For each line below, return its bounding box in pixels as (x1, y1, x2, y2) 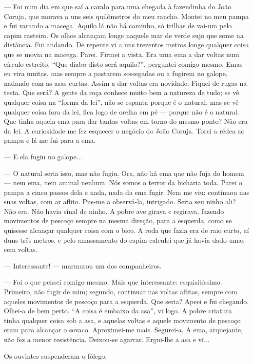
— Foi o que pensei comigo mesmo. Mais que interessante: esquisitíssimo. (4, 277, 222, 287)
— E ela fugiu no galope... (4, 151, 82, 161)
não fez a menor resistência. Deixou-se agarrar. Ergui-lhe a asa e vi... (4, 334, 210, 344)
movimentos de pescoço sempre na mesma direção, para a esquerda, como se (4, 215, 232, 226)
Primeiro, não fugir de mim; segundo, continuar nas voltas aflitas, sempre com (4, 287, 237, 297)
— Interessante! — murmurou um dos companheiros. (4, 260, 162, 270)
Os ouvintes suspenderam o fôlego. (4, 350, 107, 361)
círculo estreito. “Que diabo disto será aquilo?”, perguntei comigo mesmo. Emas (4, 58, 243, 69)
